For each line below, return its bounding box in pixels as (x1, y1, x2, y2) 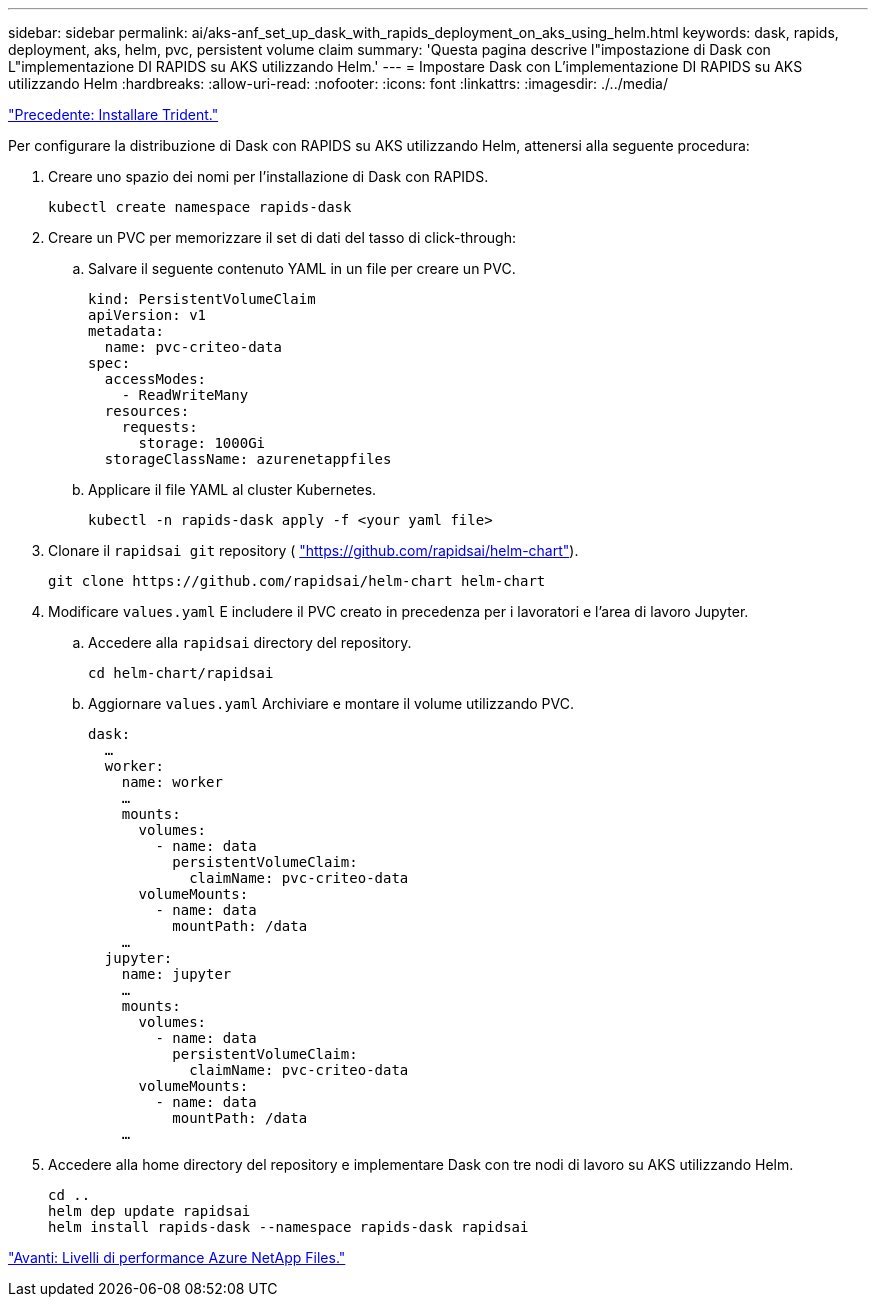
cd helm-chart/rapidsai (88, 665, 274, 681)
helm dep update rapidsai (48, 1203, 251, 1219)
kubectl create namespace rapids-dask (48, 199, 352, 215)
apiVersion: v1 (88, 307, 207, 323)
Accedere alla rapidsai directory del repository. (88, 634, 412, 651)
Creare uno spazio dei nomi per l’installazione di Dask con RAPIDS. (48, 168, 489, 185)
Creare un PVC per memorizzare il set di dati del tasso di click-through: (48, 229, 516, 246)
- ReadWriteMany (121, 387, 249, 403)
